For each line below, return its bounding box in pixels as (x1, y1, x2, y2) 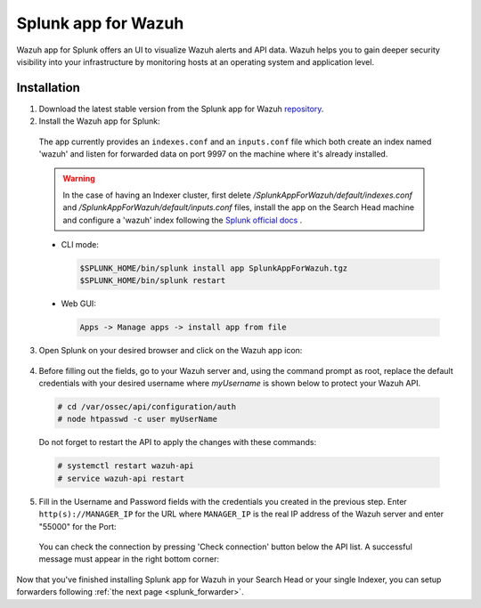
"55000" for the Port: (38, 521, 117, 531)
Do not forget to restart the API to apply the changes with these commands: (38, 437, 316, 448)
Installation (16, 80, 80, 95)
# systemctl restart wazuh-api (57, 461, 195, 471)
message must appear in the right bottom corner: (38, 554, 220, 564)
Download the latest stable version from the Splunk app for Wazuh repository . (38, 103, 324, 114)
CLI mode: (61, 239, 100, 249)
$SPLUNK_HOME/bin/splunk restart (79, 276, 226, 286)
